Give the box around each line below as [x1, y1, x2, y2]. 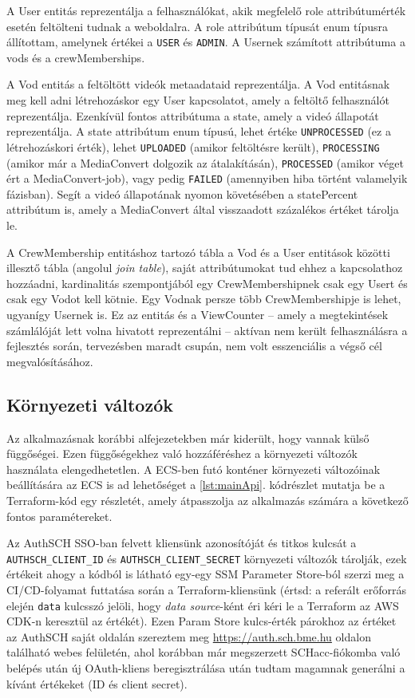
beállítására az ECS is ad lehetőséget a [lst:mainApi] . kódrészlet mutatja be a [6, 476, 385, 493]
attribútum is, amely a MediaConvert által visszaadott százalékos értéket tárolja [6, 201, 399, 218]
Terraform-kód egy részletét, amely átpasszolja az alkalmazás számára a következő [6, 491, 409, 508]
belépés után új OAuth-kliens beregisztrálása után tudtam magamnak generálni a [6, 660, 405, 676]
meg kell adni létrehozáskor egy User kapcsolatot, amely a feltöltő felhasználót [6, 92, 389, 108]
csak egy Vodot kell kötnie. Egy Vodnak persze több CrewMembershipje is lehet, [6, 290, 401, 307]
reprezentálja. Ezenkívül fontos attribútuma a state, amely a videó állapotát [6, 107, 379, 124]
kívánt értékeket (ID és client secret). [6, 675, 188, 692]
